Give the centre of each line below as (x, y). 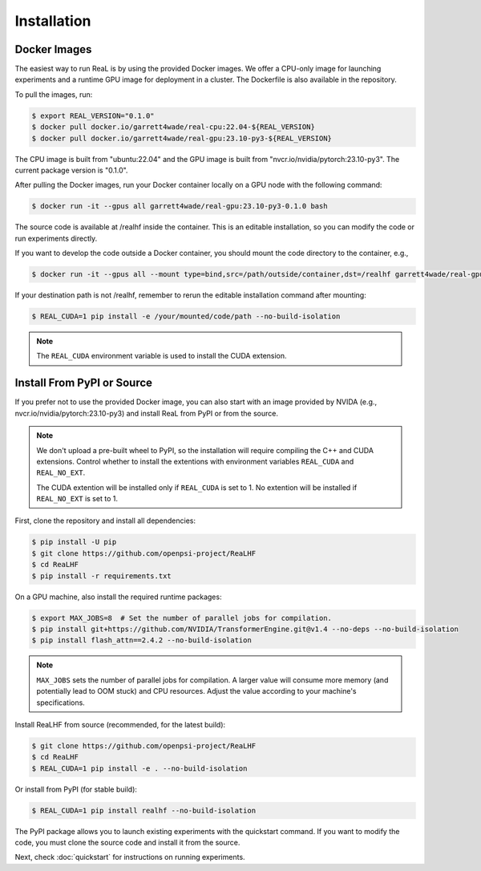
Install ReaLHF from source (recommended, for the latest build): (120, 724)
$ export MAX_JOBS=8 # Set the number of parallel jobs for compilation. (182, 618)
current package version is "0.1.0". (71, 170)
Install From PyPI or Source (83, 383)
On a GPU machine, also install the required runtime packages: (118, 597)
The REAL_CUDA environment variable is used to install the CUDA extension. (162, 356)
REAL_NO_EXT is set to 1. (77, 499)
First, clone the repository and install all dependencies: (105, 521)
